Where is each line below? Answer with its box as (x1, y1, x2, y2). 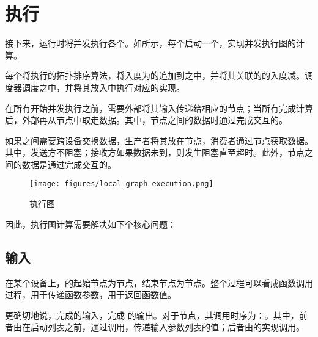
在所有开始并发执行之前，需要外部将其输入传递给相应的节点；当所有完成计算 (5, 101, 313, 114)
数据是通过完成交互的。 (21, 158, 116, 170)
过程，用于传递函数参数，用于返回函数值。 (5, 288, 176, 301)
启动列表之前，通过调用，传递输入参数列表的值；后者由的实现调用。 (30, 321, 305, 333)
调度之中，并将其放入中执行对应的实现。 (21, 81, 185, 93)
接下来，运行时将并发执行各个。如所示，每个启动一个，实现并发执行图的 (5, 37, 296, 49)
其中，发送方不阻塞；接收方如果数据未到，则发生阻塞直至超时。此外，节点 (5, 146, 305, 159)
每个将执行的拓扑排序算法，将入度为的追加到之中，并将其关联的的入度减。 (5, 69, 305, 82)
